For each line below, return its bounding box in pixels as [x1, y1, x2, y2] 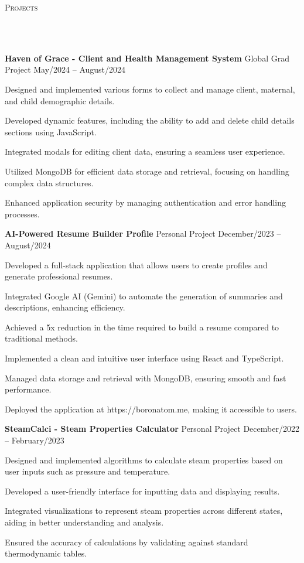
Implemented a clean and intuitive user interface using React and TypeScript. [5, 352, 284, 364]
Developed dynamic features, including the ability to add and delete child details [5, 114, 295, 127]
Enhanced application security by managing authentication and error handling [5, 196, 286, 209]
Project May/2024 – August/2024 [5, 63, 126, 76]
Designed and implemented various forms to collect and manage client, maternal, [5, 83, 295, 95]
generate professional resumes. [5, 270, 113, 282]
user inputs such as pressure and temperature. [5, 465, 170, 477]
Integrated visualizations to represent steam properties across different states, [5, 504, 283, 517]
